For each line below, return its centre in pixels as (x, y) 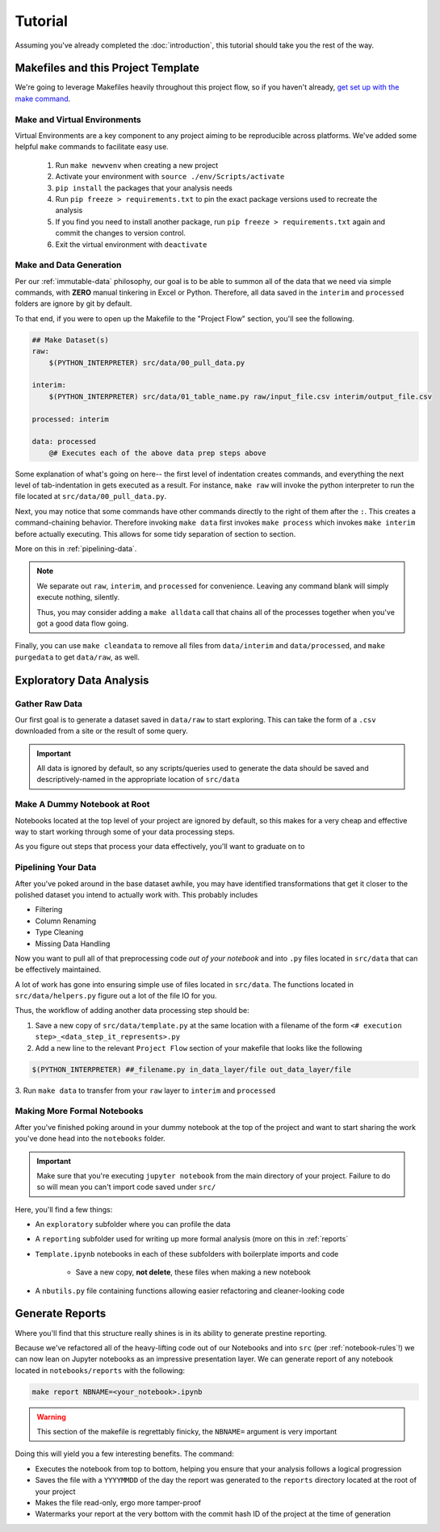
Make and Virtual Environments (78, 119)
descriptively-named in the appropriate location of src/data (138, 780)
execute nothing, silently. (78, 597)
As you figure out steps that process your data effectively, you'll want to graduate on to (160, 847)
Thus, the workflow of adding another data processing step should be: (132, 1011)
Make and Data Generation (68, 265)
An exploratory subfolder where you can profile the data (133, 1224)
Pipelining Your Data (56, 868)
